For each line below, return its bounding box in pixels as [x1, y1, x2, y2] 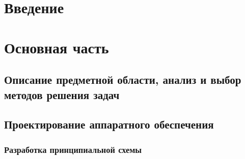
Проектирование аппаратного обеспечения [4, 116, 214, 132]
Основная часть [4, 37, 109, 57]
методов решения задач [4, 86, 120, 102]
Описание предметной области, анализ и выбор [4, 72, 241, 87]
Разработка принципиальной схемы [4, 143, 142, 155]
